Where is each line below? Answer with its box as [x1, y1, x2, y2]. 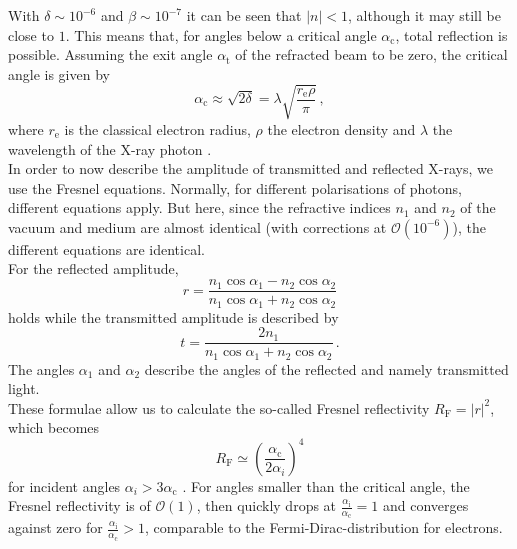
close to [8, 24, 54, 45]
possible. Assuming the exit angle [8, 44, 213, 65]
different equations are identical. [8, 238, 205, 259]
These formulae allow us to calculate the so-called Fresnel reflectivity [8, 397, 430, 418]
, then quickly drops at [196, 495, 337, 516]
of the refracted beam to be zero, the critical [235, 44, 508, 65]
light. [8, 378, 40, 399]
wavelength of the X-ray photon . [8, 138, 212, 159]
